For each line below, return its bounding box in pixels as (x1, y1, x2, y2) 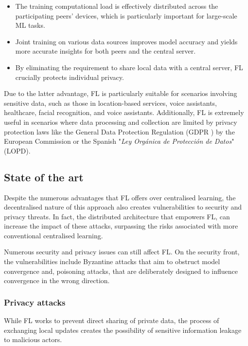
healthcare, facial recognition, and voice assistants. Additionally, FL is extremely (4, 107, 244, 117)
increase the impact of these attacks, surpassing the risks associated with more (4, 221, 238, 231)
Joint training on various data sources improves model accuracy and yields (15, 36, 238, 46)
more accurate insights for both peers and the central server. (15, 46, 196, 56)
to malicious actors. (4, 334, 62, 345)
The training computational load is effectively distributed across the (15, 1, 218, 11)
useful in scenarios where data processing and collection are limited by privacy (4, 116, 237, 127)
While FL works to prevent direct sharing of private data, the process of (4, 315, 219, 326)
